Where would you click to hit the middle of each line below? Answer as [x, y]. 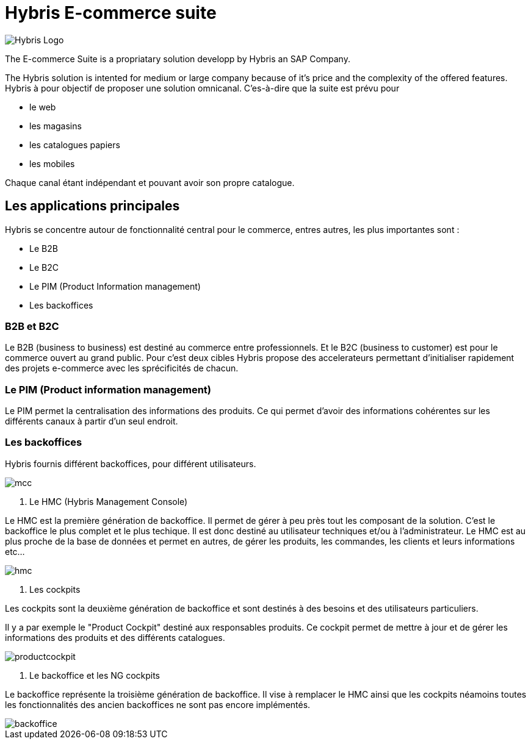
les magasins [56, 126]
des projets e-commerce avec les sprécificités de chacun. [122, 368]
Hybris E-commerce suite [111, 13]
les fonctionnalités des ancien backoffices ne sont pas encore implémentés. [158, 704]
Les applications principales [92, 206]
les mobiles [52, 163]
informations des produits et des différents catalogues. [115, 637]
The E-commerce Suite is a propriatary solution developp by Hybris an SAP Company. [178, 59]
